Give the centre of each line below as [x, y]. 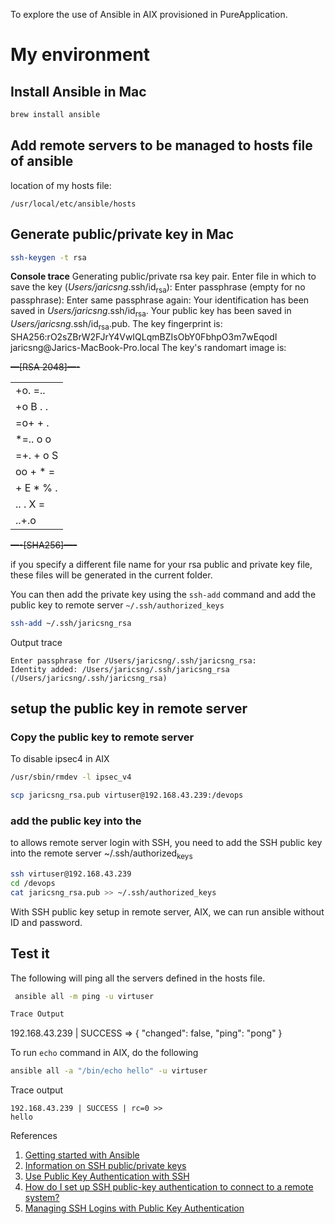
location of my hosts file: [61, 185]
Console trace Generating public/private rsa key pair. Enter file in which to [163, 276]
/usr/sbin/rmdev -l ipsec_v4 [71, 777]
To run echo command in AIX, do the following [104, 1053]
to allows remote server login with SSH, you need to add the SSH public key [166, 843]
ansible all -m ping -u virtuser [84, 996]
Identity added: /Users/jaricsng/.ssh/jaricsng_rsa [120, 669]
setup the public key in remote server [129, 709]
